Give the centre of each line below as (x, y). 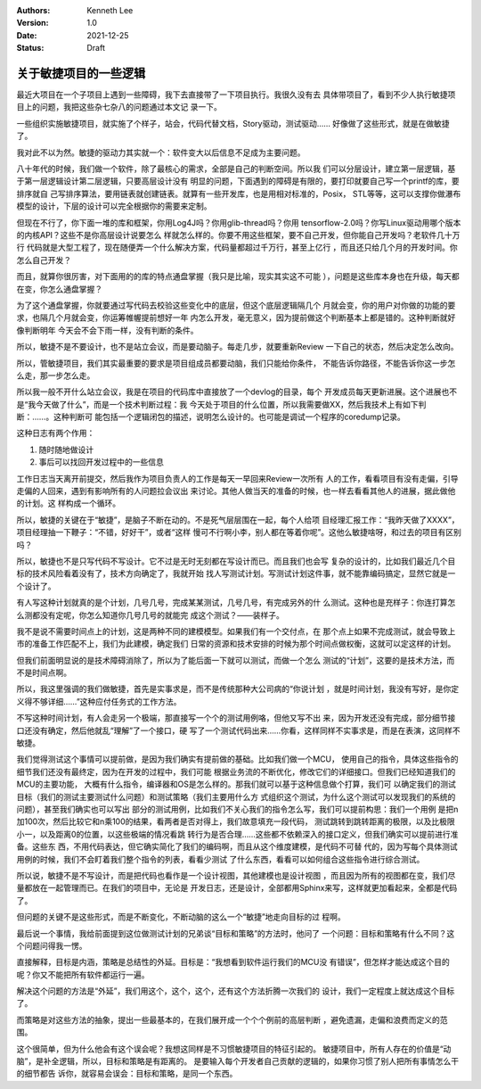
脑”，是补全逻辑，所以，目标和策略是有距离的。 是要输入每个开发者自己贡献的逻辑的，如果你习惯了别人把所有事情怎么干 (238, 1061)
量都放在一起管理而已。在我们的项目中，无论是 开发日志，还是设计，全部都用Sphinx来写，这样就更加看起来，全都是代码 (237, 888)
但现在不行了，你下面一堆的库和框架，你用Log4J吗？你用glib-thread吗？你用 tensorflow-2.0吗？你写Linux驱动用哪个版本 (239, 222)
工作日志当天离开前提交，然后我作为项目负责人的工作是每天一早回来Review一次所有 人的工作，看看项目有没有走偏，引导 (237, 478)
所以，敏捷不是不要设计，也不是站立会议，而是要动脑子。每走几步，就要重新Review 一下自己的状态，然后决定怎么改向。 (237, 347)
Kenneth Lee (110, 10)
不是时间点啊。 (44, 672)
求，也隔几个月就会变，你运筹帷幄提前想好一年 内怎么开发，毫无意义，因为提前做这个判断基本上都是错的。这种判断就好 (236, 318)
